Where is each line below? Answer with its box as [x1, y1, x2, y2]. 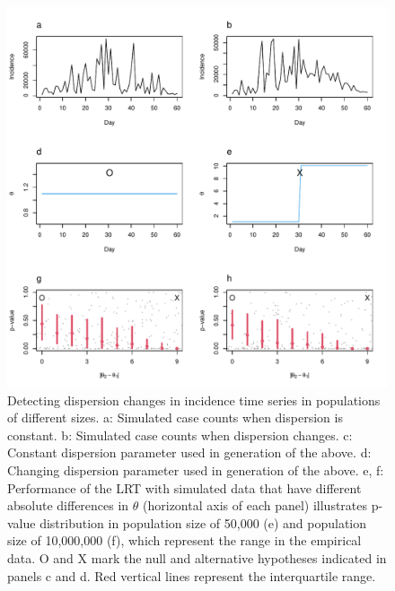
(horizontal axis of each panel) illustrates [143, 496, 368, 515]
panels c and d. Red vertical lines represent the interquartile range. [7, 566, 376, 585]
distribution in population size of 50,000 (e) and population [39, 513, 367, 532]
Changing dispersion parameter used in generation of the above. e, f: [7, 460, 384, 479]
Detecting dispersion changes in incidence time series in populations [7, 390, 381, 409]
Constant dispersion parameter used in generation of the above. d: [7, 443, 372, 462]
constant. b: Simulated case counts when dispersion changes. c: [7, 425, 353, 444]
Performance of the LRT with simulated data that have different [7, 478, 362, 497]
